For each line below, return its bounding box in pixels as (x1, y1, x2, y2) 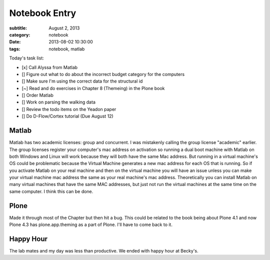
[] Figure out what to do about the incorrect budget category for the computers (21, 71, 185, 77)
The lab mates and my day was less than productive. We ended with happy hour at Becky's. (9, 248, 198, 254)
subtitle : (9, 25, 27, 31)
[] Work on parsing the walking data (21, 99, 96, 105)
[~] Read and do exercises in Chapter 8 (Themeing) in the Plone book (21, 85, 165, 91)
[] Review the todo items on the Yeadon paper (21, 106, 116, 112)
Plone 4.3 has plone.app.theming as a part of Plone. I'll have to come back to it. (9, 221, 172, 227)
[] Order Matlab (21, 92, 53, 98)
